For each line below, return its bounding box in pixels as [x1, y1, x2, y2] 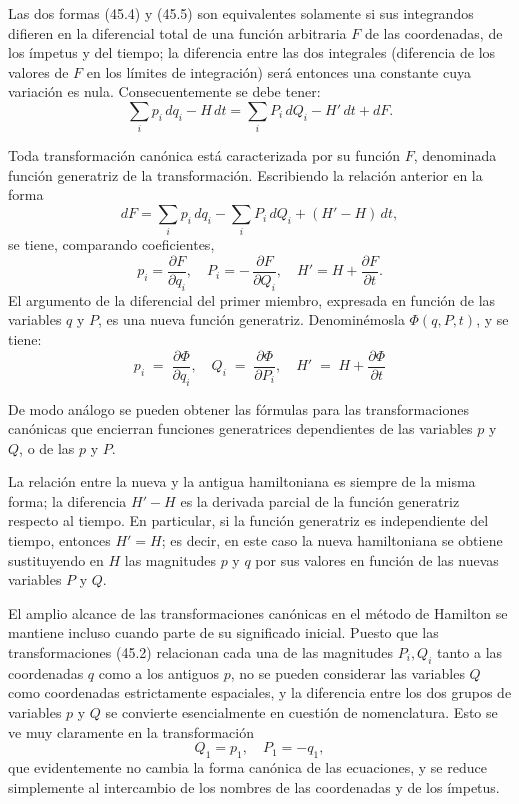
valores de [8, 61, 69, 82]
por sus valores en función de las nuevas [255, 549, 499, 570]
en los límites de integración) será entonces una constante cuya [86, 61, 471, 82]
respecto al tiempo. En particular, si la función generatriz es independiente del [8, 510, 489, 531]
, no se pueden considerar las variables [230, 662, 465, 683]
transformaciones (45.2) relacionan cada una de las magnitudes [8, 642, 394, 663]
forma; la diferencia [8, 490, 127, 511]
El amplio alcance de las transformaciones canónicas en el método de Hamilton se [8, 602, 508, 623]
